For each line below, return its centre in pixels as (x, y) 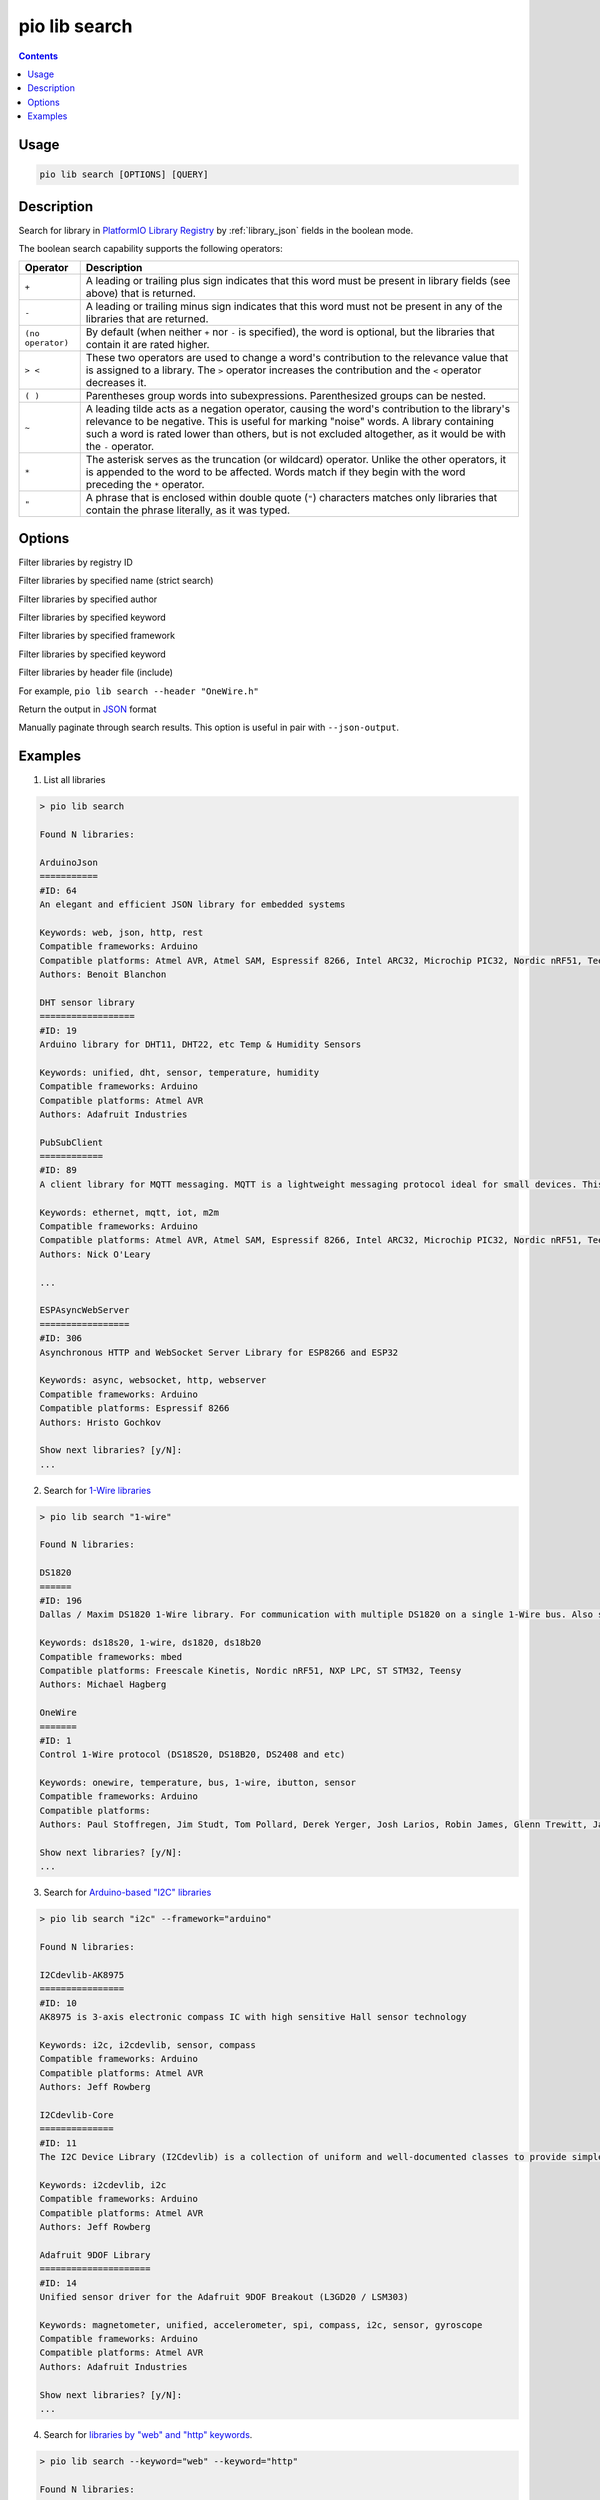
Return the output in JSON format (87, 709)
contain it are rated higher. (147, 345)
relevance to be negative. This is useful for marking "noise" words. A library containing (290, 422)
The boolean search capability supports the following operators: (151, 248)
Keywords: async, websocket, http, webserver (153, 1380)
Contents (38, 56)
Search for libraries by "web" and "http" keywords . (148, 2435)
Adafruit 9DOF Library (95, 2254)
